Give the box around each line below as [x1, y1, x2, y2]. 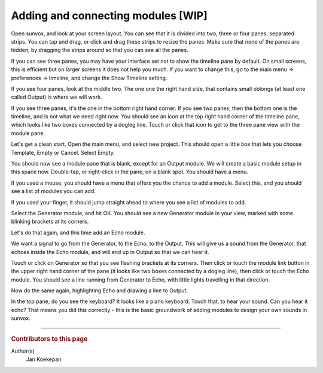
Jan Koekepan [26, 356, 62, 363]
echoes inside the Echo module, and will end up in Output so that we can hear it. [11, 248, 209, 255]
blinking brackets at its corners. [11, 218, 89, 225]
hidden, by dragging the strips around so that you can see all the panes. [11, 47, 188, 54]
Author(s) [11, 347, 35, 354]
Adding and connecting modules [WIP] [11, 9, 208, 22]
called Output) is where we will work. [11, 93, 102, 101]
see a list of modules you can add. [11, 188, 96, 195]
